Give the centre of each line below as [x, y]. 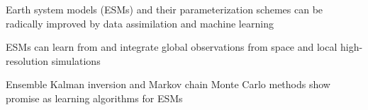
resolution [27, 60]
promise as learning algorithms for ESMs [94, 98]
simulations [76, 60]
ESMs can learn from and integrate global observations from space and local [172, 47]
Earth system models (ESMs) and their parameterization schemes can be [165, 9]
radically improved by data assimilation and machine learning [140, 23]
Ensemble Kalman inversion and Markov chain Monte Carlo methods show [168, 84]
